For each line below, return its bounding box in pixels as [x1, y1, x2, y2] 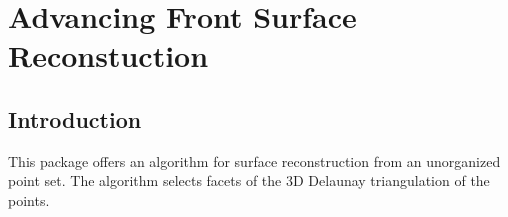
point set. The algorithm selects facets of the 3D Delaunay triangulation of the [8, 170, 490, 191]
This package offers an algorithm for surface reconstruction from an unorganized [8, 150, 501, 171]
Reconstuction [8, 35, 209, 76]
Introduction [8, 103, 142, 134]
